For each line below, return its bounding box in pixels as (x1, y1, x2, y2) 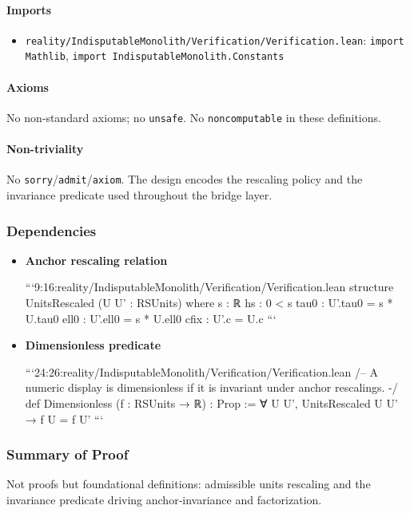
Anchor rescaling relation (25, 251, 168, 268)
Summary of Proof (6, 444, 129, 464)
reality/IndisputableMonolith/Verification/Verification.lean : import (25, 31, 404, 48)
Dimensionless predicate (25, 337, 161, 353)
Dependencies (6, 220, 97, 240)
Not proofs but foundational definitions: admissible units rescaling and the (6, 476, 371, 492)
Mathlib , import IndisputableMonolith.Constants (25, 47, 285, 64)
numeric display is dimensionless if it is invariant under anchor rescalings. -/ (25, 379, 398, 396)
